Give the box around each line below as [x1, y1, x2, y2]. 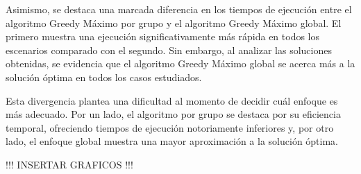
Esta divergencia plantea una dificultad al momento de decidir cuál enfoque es [6, 93, 338, 107]
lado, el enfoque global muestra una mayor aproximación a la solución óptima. [6, 134, 339, 148]
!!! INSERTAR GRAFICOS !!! [6, 157, 133, 171]
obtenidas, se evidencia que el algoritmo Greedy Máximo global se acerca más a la [6, 56, 355, 71]
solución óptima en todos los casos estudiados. [6, 69, 202, 84]
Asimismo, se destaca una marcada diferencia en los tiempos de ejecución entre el [6, 2, 352, 16]
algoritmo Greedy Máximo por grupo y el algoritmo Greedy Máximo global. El [6, 15, 342, 30]
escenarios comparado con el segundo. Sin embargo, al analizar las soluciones [6, 42, 332, 57]
